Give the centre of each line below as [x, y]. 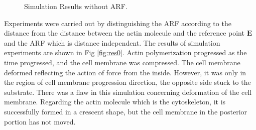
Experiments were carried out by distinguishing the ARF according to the [118, 23]
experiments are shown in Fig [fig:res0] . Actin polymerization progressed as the [125, 52]
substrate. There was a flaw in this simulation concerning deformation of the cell [128, 92]
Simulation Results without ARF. [76, 6]
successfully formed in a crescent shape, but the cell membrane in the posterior [126, 111]
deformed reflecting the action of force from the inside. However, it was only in [125, 72]
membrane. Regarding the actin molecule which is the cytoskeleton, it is [115, 102]
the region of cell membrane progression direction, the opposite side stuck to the [127, 82]
